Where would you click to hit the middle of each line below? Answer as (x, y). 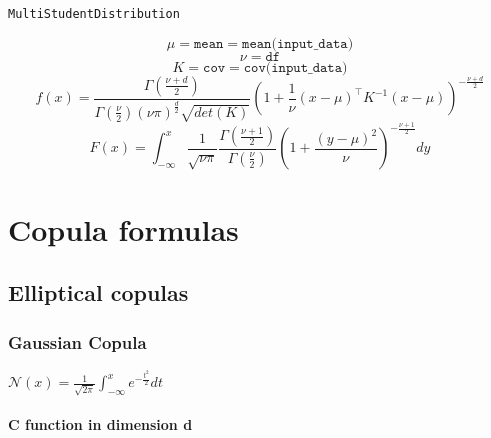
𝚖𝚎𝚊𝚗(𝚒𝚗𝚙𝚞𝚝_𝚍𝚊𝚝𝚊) (298, 43)
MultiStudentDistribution (94, 14)
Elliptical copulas (98, 292)
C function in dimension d (100, 424)
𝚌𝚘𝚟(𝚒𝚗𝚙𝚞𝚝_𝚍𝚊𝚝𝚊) (295, 67)
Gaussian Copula (77, 341)
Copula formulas (123, 228)
